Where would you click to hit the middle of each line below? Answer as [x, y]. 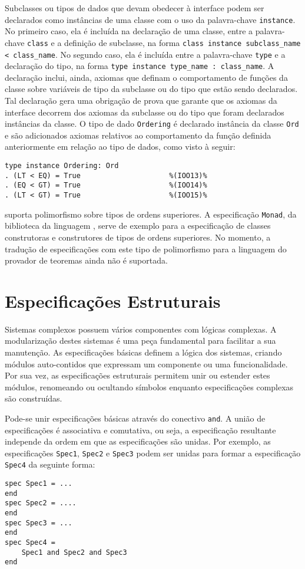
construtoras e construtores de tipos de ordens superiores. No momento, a [138, 237]
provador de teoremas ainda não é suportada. [86, 260]
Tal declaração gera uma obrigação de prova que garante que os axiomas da [141, 100]
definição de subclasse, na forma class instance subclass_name [183, 42]
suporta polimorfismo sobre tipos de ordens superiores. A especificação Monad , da [151, 214]
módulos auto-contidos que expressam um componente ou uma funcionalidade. [146, 364]
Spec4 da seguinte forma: [50, 464]
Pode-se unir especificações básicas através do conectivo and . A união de [135, 418]
